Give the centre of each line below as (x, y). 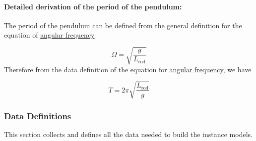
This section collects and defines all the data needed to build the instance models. (128, 134)
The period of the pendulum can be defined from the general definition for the (123, 25)
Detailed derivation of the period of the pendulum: (93, 6)
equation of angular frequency (49, 35)
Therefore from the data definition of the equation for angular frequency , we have (128, 69)
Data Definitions (38, 116)
